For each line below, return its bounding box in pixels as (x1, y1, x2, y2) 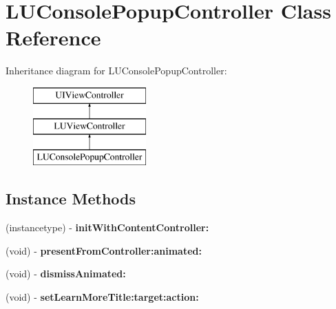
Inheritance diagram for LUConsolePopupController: (6, 63, 227, 78)
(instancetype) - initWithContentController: (6, 220, 209, 235)
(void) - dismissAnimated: (6, 266, 126, 281)
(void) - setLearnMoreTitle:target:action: (6, 289, 199, 303)
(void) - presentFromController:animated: (6, 243, 202, 257)
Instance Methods (6, 188, 136, 209)
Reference (6, 23, 101, 52)
